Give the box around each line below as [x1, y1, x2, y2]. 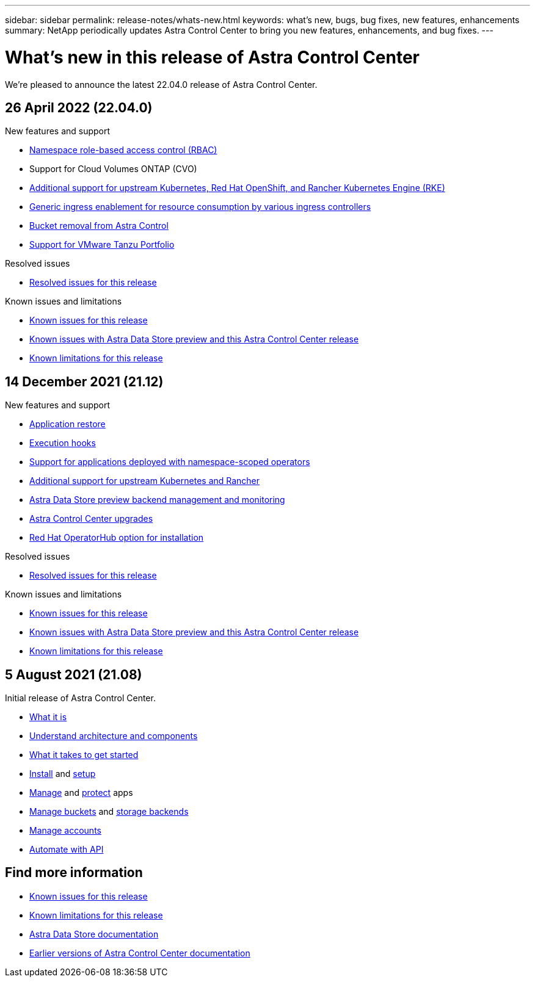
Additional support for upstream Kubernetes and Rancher [29, 475, 260, 486]
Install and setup [29, 768, 96, 779]
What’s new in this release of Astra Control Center [5, 46, 420, 68]
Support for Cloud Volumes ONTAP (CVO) [29, 164, 197, 175]
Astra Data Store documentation [29, 928, 159, 939]
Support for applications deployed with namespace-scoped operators [29, 457, 310, 468]
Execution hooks [29, 438, 96, 449]
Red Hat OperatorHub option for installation [29, 532, 204, 543]
